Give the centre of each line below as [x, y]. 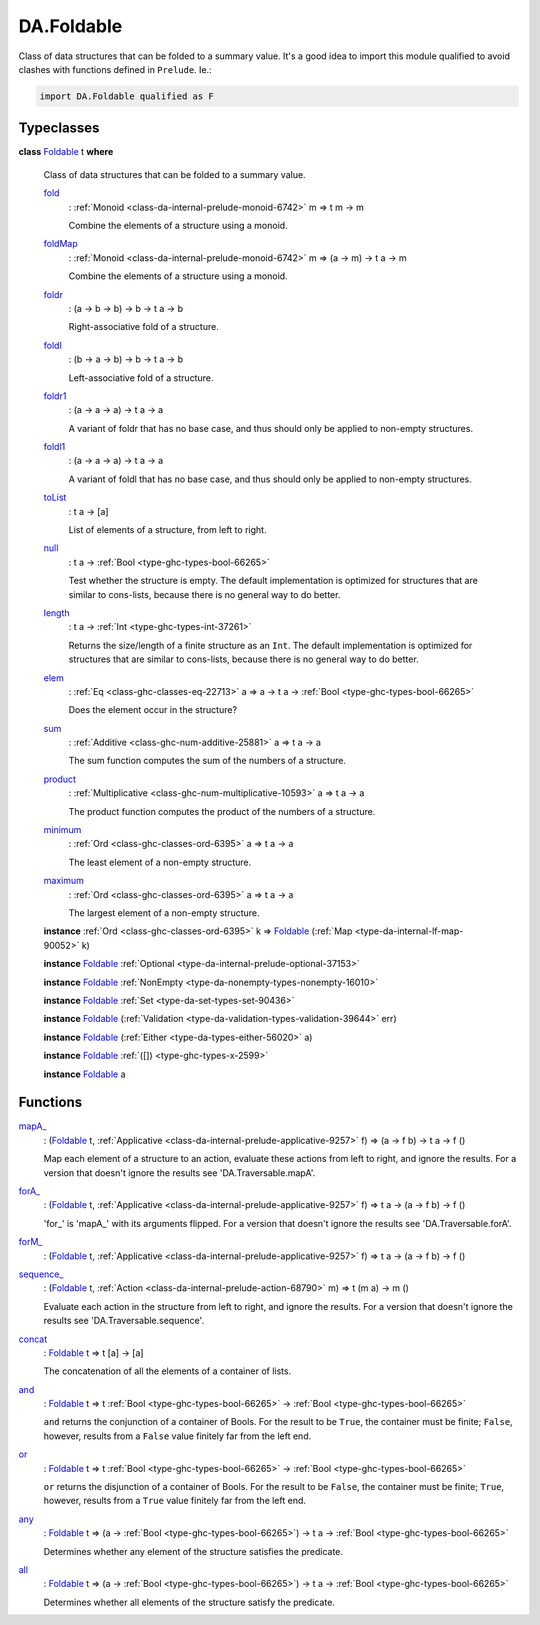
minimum [62, 830]
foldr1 [55, 396]
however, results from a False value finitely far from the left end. [177, 1436]
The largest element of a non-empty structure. [164, 913]
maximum [63, 881]
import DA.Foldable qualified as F [126, 96]
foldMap [61, 244]
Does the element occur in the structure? [153, 710]
